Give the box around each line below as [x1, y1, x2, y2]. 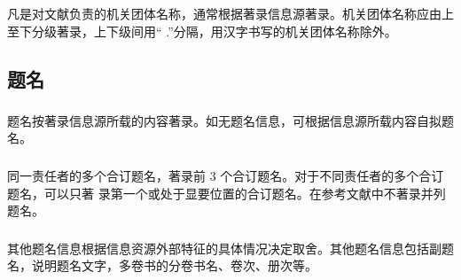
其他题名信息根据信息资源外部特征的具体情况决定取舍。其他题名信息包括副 [7, 238, 441, 257]
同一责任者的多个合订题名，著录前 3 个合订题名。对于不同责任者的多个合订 [7, 166, 444, 184]
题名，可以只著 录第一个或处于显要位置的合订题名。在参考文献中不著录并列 [7, 183, 446, 202]
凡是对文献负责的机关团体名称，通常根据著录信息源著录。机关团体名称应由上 [7, 4, 454, 22]
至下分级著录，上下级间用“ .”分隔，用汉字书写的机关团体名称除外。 [7, 21, 397, 40]
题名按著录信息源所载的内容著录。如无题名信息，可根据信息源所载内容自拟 [7, 111, 441, 129]
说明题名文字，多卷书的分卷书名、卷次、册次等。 [31, 256, 317, 275]
